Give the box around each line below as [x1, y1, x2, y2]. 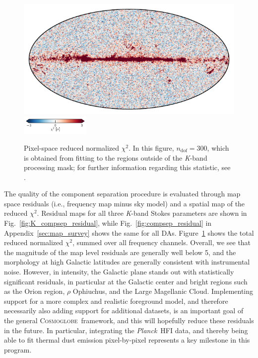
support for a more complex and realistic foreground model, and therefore [4, 295, 228, 306]
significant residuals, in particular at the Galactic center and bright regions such [4, 276, 248, 286]
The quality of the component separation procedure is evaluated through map [4, 188, 241, 199]
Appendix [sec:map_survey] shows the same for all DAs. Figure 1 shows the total [4, 227, 254, 238]
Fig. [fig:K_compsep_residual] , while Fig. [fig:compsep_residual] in [4, 218, 212, 228]
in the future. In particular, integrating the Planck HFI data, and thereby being [4, 325, 248, 335]
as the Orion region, [4, 286, 65, 296]
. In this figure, [129, 142, 174, 153]
